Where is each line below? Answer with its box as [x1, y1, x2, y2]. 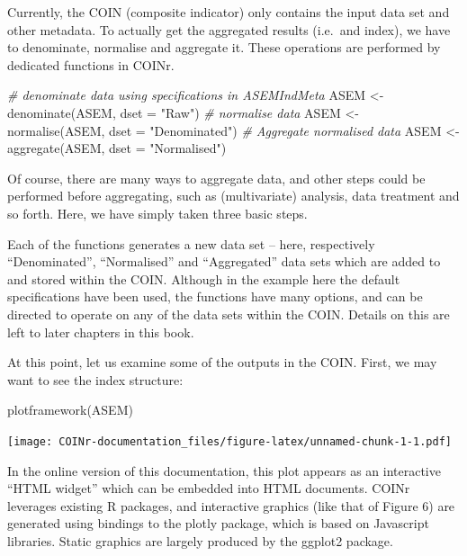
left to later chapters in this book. [7, 322, 194, 341]
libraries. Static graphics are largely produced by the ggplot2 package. [7, 531, 393, 550]
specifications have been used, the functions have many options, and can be [7, 287, 423, 306]
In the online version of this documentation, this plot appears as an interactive [7, 461, 441, 480]
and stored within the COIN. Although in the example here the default [7, 269, 400, 288]
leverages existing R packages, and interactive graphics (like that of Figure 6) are [7, 496, 455, 515]
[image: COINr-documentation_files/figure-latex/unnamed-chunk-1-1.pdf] [7, 435, 452, 448]
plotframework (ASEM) [7, 400, 133, 419]
